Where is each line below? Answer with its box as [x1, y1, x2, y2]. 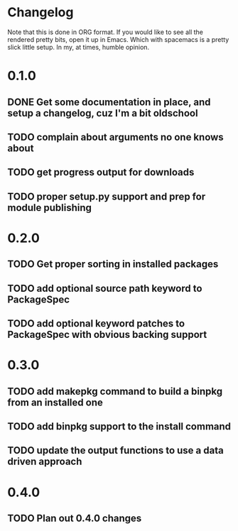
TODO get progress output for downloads [7, 166, 195, 178]
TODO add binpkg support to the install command [7, 420, 232, 433]
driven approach [7, 456, 82, 468]
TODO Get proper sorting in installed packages [7, 258, 219, 270]
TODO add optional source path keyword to [7, 282, 202, 295]
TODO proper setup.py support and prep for [7, 190, 206, 202]
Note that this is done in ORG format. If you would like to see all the [7, 28, 204, 36]
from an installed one [7, 396, 103, 408]
